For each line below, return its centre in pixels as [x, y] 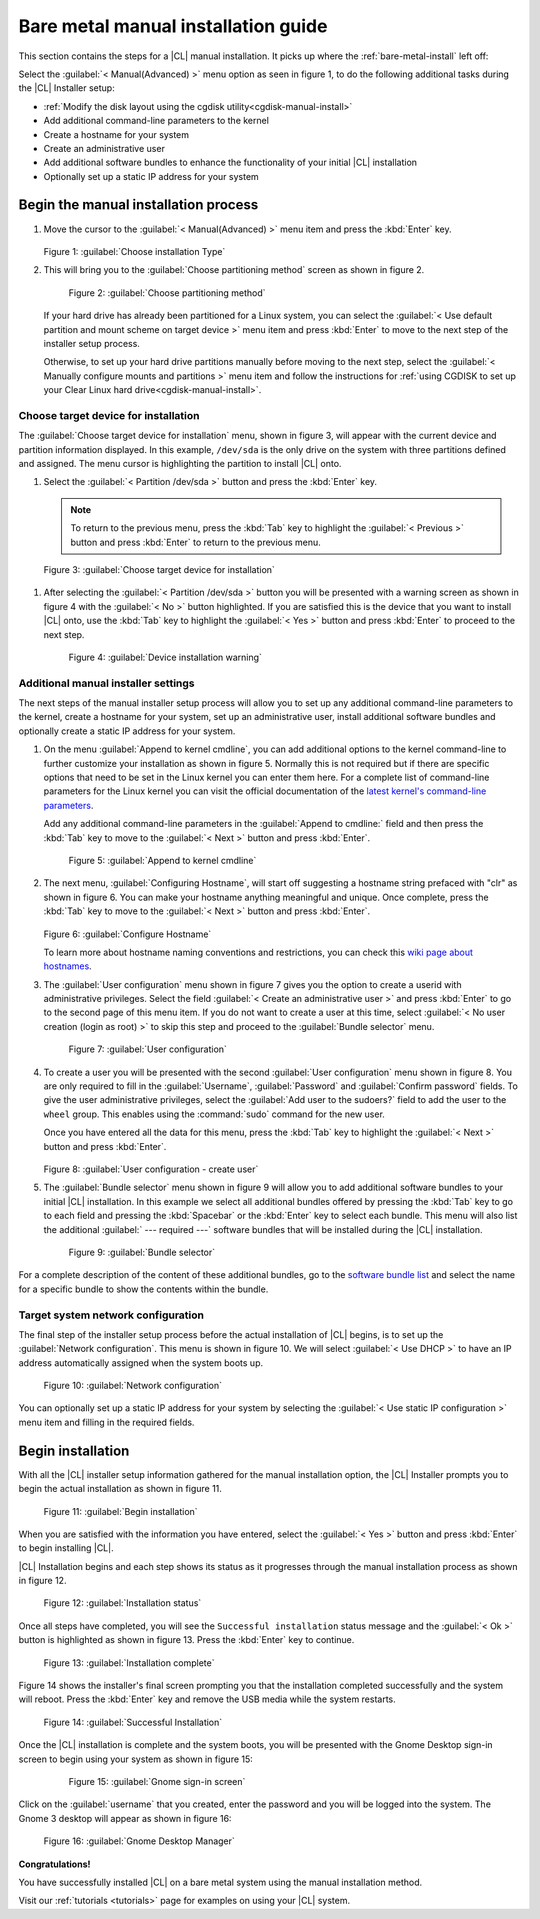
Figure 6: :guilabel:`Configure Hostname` [127, 934]
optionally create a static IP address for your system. [127, 731]
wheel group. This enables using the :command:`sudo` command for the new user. [214, 1114]
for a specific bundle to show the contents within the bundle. [143, 1289]
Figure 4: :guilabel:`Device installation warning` [165, 657]
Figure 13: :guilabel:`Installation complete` [129, 1662]
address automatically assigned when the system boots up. [141, 1362]
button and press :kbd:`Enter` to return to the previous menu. [196, 542]
